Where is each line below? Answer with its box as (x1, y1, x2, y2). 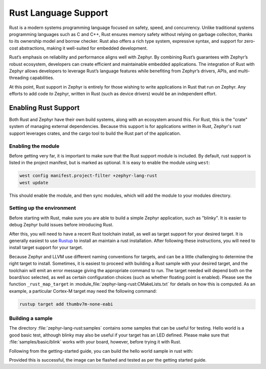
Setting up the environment (9, 205, 76, 212)
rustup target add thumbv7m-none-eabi (19, 301, 113, 307)
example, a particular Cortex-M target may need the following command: (9, 288, 157, 294)
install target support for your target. (9, 245, 83, 250)
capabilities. (30, 75, 54, 81)
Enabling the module (9, 143, 60, 150)
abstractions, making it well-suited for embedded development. (19, 45, 148, 51)
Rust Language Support (9, 7, 108, 18)
